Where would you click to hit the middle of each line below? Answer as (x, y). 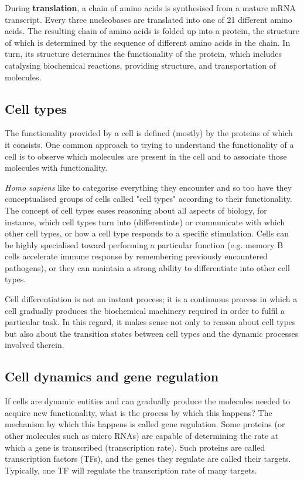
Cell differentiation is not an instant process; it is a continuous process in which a (151, 299)
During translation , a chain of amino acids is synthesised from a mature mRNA (150, 8)
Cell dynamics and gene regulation (112, 376)
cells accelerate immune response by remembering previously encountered (136, 256)
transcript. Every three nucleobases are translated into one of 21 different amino (148, 19)
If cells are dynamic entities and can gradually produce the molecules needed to (148, 401)
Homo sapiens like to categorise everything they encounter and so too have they (148, 187)
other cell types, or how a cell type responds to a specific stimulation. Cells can (147, 233)
